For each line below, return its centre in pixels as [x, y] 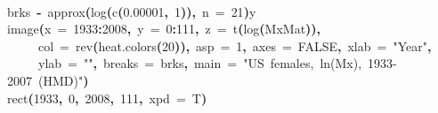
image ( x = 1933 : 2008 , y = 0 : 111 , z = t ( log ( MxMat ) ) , [164, 29]
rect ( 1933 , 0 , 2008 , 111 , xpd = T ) [107, 98]
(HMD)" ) [64, 80]
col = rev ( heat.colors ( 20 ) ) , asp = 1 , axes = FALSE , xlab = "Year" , [235, 45]
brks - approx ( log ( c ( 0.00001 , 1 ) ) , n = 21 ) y [132, 11]
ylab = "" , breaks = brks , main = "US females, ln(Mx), [200, 63]
